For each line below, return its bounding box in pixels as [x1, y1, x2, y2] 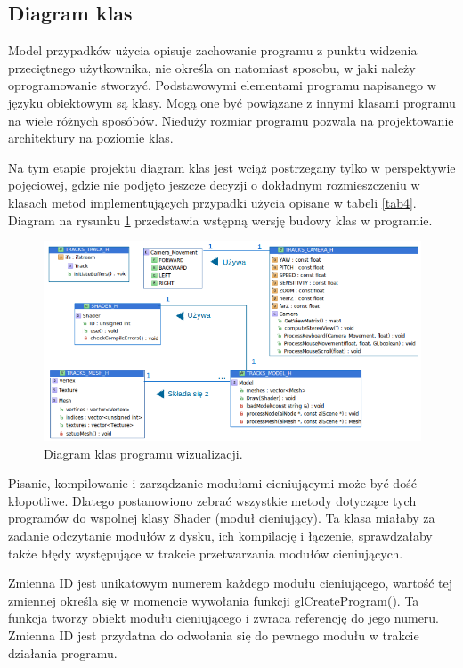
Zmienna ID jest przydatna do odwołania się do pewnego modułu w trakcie [8, 626, 419, 645]
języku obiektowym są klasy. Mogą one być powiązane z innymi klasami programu [8, 93, 456, 111]
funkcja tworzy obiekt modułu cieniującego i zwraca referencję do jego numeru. [8, 608, 440, 627]
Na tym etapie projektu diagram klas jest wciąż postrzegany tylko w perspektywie [8, 158, 456, 176]
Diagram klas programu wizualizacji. [44, 444, 243, 462]
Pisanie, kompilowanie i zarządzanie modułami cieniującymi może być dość [8, 474, 417, 493]
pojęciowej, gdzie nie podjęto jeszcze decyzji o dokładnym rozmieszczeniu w [8, 175, 420, 194]
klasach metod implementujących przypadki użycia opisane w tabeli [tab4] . [8, 192, 417, 211]
